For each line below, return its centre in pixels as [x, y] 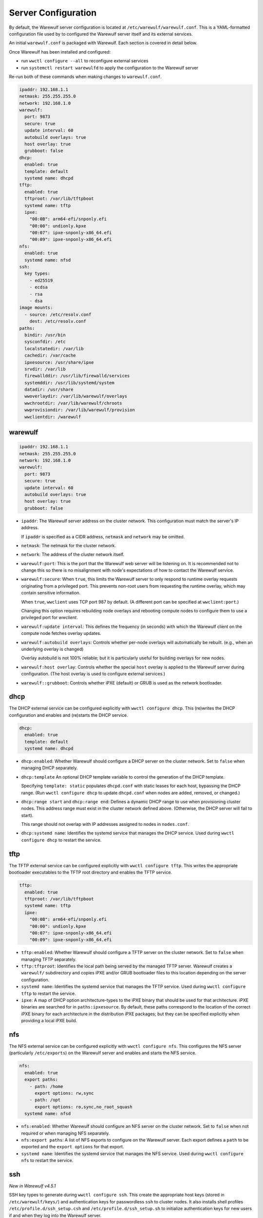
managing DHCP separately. [49, 768]
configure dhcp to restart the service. [61, 840]
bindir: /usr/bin [45, 335]
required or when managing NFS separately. [66, 1133]
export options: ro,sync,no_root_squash [84, 1107]
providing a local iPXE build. [49, 1021]
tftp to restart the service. [48, 993]
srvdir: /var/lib [45, 369]
